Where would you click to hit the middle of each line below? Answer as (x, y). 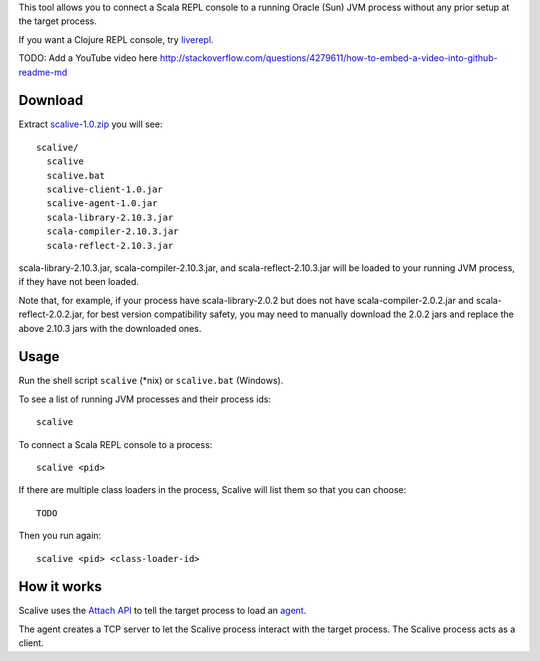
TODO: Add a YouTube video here (88, 58)
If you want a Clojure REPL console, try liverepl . (116, 39)
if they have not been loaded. (79, 282)
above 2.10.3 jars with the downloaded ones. (110, 328)
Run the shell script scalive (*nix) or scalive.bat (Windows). (151, 381)
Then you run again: (60, 536)
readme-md (43, 72)
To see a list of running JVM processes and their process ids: (145, 399)
